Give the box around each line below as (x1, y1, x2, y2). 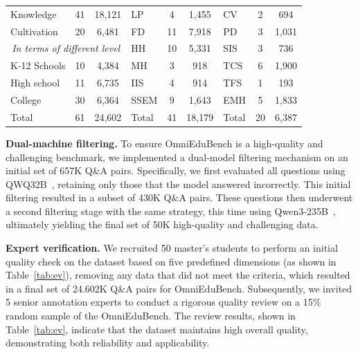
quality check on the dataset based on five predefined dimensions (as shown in (6, 254, 337, 268)
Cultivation (10, 24, 58, 38)
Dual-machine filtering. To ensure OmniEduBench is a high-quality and (6, 136, 323, 150)
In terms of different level (12, 41, 120, 55)
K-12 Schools (10, 58, 66, 73)
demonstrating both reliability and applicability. (6, 335, 210, 350)
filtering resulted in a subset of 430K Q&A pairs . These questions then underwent (6, 190, 353, 205)
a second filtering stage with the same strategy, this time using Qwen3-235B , (6, 203, 336, 218)
